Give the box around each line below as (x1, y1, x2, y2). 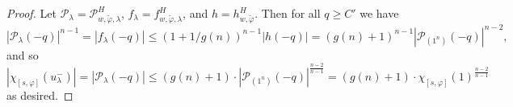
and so (6, 46, 39, 63)
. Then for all (254, 5, 321, 21)
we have (360, 5, 399, 21)
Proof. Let (6, 5, 57, 21)
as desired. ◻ (6, 86, 74, 103)
